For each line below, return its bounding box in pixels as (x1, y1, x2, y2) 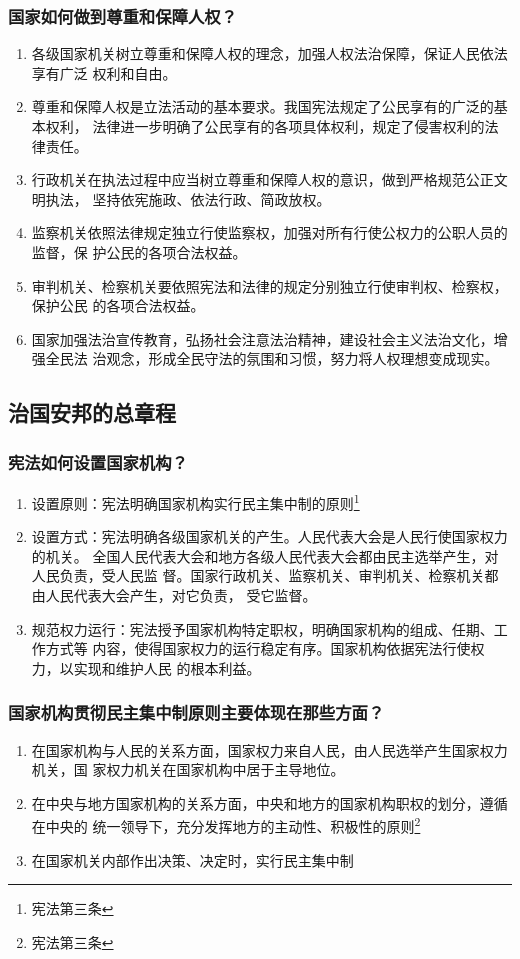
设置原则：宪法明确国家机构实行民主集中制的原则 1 (31, 489, 360, 513)
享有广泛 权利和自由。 (31, 62, 177, 83)
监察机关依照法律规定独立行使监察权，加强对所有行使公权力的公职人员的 (31, 222, 508, 243)
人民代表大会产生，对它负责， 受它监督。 (45, 584, 317, 605)
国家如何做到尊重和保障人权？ (8, 3, 238, 28)
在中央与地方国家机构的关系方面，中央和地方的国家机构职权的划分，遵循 (31, 792, 508, 813)
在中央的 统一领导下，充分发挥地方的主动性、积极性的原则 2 (31, 813, 421, 836)
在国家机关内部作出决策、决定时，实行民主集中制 (31, 849, 354, 870)
